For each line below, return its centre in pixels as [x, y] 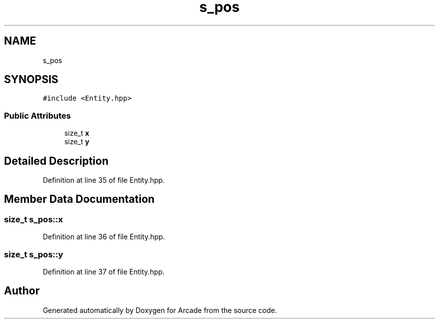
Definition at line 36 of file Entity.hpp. [104, 237]
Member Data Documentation [79, 199]
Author [22, 291]
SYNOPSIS [31, 80]
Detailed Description [56, 161]
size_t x [77, 133]
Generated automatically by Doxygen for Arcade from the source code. [160, 310]
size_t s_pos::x [34, 219]
